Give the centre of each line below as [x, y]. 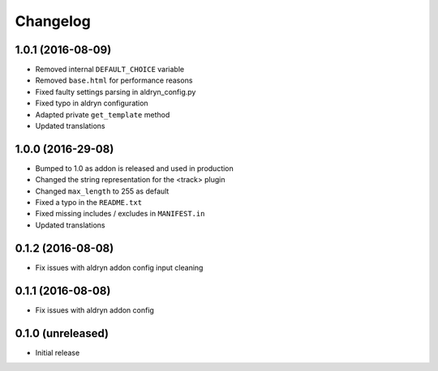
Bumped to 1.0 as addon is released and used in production [135, 168]
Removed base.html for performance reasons [114, 80]
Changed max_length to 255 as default [102, 191]
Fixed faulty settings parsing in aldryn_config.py [116, 92]
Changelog [53, 21]
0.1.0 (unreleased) [62, 333]
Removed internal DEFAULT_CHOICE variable [110, 70]
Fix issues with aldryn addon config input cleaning [119, 267]
